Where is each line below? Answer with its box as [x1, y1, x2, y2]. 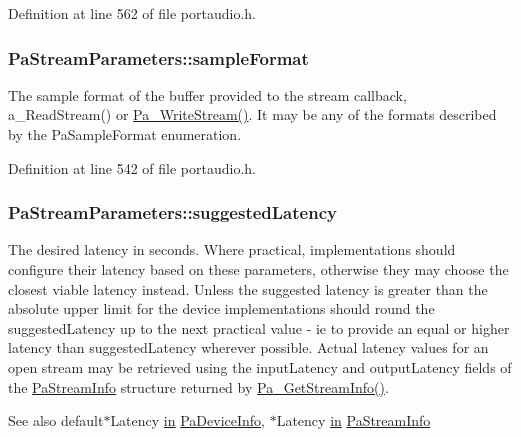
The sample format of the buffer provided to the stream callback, [8, 84, 407, 105]
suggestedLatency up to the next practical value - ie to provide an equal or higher [8, 317, 510, 338]
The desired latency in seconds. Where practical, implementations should [8, 239, 456, 260]
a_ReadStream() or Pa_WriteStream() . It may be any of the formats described [8, 104, 497, 125]
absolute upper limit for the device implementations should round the [8, 298, 435, 319]
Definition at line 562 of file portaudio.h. [8, 3, 257, 23]
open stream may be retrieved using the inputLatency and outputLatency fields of [8, 356, 512, 377]
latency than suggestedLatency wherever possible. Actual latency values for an [8, 337, 489, 358]
